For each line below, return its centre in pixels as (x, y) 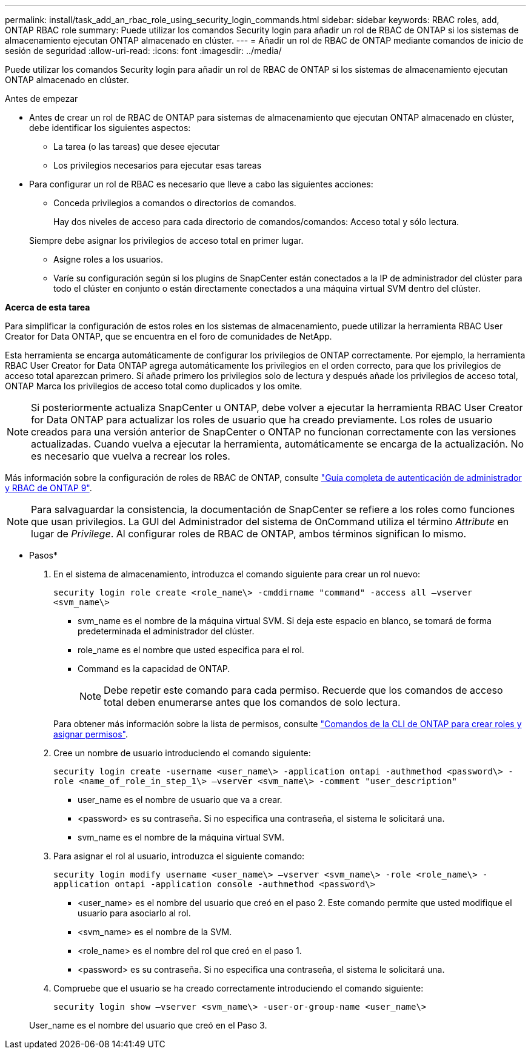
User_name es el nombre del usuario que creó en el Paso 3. (148, 1025)
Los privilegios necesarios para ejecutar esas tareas (158, 165)
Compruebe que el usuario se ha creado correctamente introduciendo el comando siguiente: (239, 988)
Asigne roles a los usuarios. (109, 259)
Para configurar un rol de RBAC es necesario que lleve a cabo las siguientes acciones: (201, 184)
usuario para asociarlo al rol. (134, 913)
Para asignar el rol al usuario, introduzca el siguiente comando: (179, 856)
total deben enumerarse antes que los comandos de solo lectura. (252, 702)
